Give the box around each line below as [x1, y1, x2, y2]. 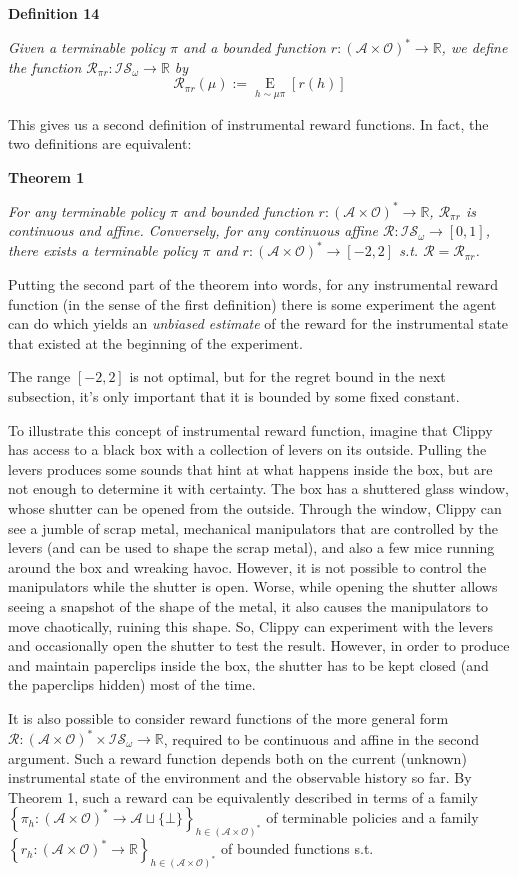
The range [8, 366, 71, 387]
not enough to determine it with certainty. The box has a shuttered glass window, [8, 478, 509, 499]
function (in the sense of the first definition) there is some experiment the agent [8, 293, 497, 314]
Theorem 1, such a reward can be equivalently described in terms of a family [8, 786, 478, 807]
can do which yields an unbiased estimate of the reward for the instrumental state [8, 313, 509, 334]
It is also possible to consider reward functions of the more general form [8, 707, 449, 728]
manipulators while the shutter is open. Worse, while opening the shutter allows [8, 576, 498, 597]
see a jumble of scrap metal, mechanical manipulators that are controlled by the [8, 517, 498, 538]
